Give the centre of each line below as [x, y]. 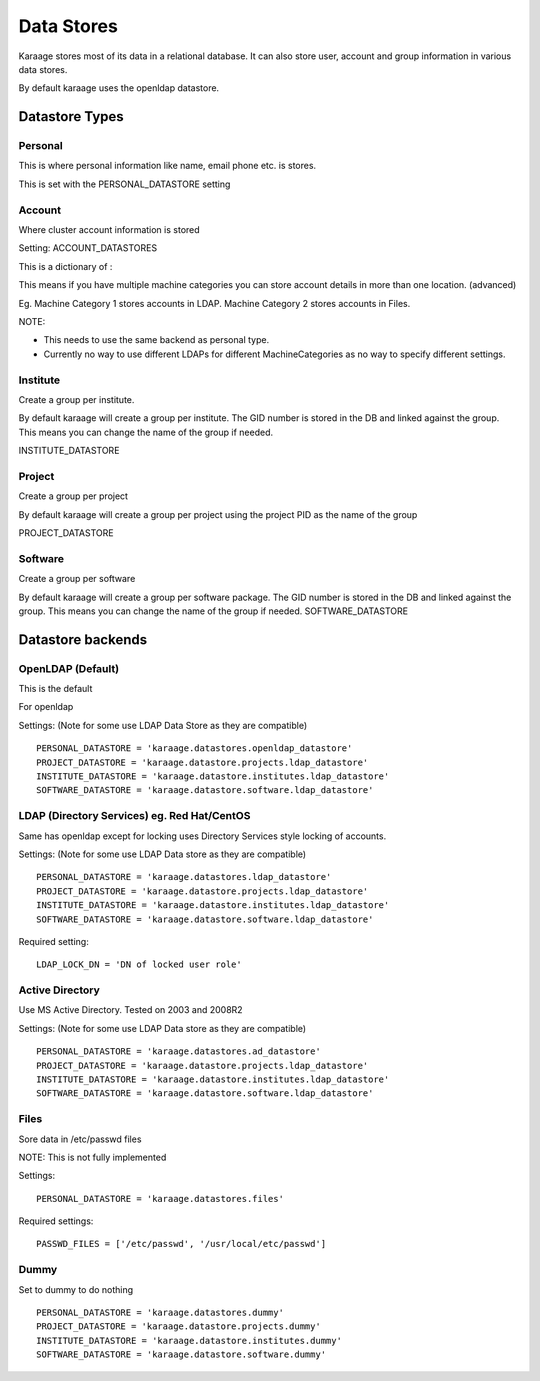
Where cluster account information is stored [109, 230]
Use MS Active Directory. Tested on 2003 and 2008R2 [131, 1010]
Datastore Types [71, 116]
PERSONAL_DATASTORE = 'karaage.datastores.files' [160, 1198]
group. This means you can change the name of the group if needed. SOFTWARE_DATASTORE [213, 611]
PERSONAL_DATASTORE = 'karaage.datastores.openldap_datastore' [194, 748]
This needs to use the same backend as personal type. [156, 340]
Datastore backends [83, 639]
